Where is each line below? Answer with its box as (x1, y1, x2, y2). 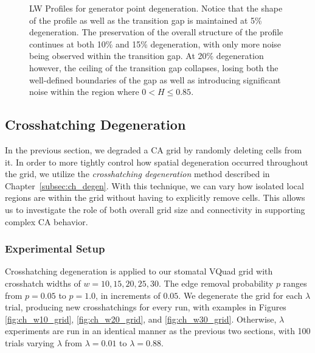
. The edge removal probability (159, 276, 274, 289)
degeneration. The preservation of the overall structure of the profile (29, 26, 283, 38)
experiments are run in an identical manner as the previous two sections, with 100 (5, 324, 311, 337)
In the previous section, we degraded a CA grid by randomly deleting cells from (5, 143, 302, 156)
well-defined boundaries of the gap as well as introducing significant (29, 73, 281, 86)
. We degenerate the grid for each (178, 288, 303, 301)
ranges (283, 276, 307, 289)
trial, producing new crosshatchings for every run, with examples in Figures (5, 301, 286, 313)
